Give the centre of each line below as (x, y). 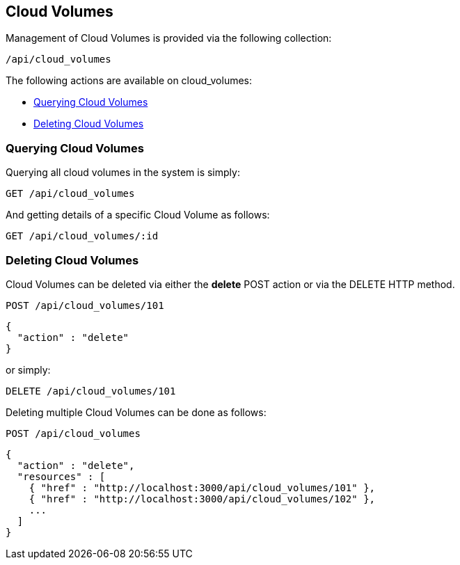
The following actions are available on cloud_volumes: (129, 81)
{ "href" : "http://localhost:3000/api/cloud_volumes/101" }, (202, 487)
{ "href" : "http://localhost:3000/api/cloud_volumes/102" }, (202, 499)
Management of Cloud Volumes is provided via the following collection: (169, 38)
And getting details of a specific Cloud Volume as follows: (138, 215)
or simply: (28, 369)
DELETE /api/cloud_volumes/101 (91, 391)
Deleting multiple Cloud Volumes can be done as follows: (136, 412)
